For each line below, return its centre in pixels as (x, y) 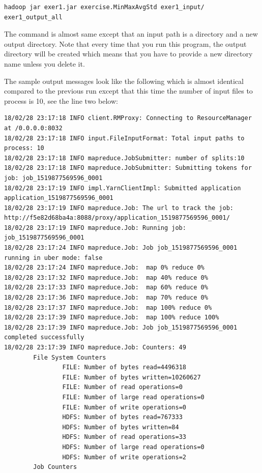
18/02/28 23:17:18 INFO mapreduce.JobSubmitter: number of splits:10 (124, 158)
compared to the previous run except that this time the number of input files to (128, 91)
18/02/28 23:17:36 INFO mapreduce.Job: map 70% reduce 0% (106, 298)
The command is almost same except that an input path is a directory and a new (131, 34)
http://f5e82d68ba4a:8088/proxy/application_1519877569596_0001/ (117, 218)
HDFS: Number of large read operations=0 (133, 447)
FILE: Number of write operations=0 (124, 407)
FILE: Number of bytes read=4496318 (124, 367)
